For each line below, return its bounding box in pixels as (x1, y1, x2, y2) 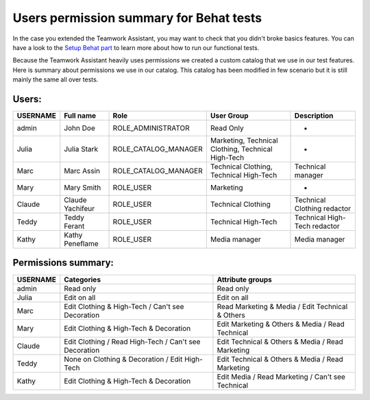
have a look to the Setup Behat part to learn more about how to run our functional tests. (12, 43, 260, 51)
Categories (64, 275, 101, 284)
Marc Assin (64, 166, 101, 176)
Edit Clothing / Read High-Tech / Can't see (64, 336, 201, 346)
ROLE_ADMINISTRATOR (112, 123, 190, 133)
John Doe (64, 123, 95, 133)
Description (294, 111, 334, 121)
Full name (64, 111, 97, 121)
